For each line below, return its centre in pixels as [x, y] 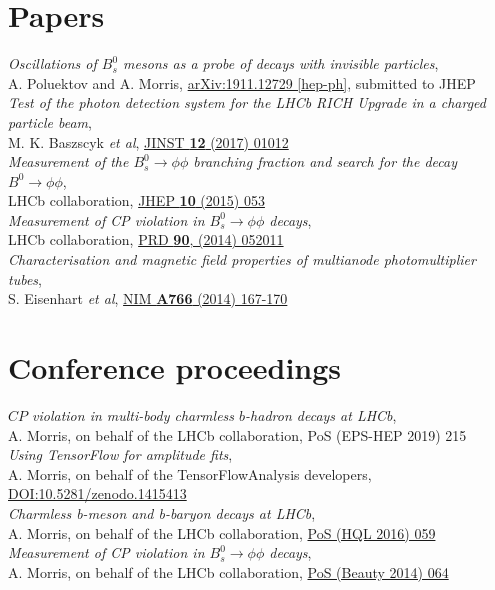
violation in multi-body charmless [133, 414]
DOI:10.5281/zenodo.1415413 [97, 493]
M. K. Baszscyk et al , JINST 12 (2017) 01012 [148, 141]
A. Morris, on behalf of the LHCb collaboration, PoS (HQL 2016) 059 [222, 532]
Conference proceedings [175, 367]
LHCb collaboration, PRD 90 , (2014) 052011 [146, 239]
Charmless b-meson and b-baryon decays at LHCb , [162, 512]
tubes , [25, 278]
